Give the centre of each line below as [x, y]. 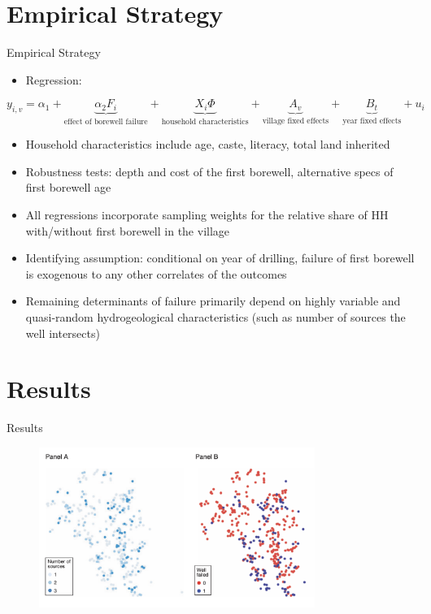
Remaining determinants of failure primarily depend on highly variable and [213, 301]
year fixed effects [372, 121]
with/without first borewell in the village [128, 230]
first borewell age [68, 187]
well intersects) [63, 333]
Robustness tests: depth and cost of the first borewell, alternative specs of [209, 171]
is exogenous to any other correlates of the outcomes [156, 273]
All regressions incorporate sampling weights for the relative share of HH [207, 214]
